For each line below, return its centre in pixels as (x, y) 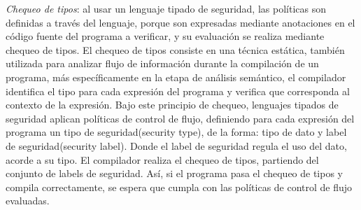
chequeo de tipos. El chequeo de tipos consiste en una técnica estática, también (175, 49)
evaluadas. (28, 201)
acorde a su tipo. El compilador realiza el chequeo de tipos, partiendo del (162, 159)
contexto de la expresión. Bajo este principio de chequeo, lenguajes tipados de (172, 105)
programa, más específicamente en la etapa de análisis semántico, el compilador (176, 77)
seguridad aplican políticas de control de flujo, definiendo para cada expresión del (180, 118)
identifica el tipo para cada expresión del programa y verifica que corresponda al (178, 91)
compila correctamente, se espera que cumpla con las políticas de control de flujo (179, 187)
